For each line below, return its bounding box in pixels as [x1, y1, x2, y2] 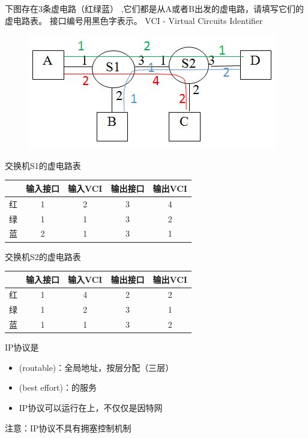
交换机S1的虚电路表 [5, 159, 81, 171]
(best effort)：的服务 [19, 381, 97, 394]
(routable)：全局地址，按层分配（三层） [19, 361, 174, 373]
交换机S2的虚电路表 [5, 250, 81, 262]
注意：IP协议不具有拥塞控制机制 [5, 421, 131, 434]
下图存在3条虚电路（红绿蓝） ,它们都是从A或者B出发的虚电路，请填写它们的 [5, 2, 304, 14]
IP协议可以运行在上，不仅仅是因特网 [19, 401, 163, 413]
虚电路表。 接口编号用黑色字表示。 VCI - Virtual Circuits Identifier [5, 14, 263, 26]
